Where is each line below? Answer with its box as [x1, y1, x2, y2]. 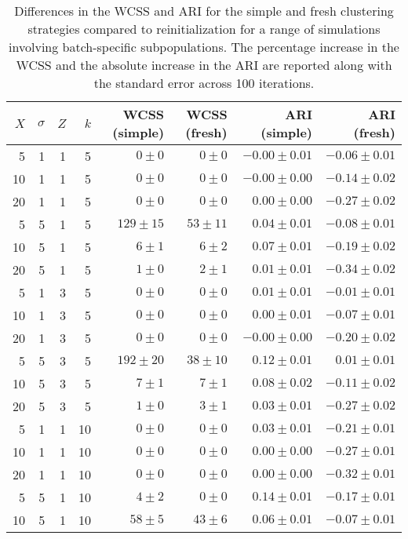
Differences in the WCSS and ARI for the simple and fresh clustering [14, 2, 394, 20]
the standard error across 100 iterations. [93, 74, 315, 92]
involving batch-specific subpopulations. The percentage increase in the [9, 38, 399, 56]
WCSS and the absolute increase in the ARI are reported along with [16, 56, 392, 74]
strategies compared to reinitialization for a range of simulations [27, 20, 381, 38]
